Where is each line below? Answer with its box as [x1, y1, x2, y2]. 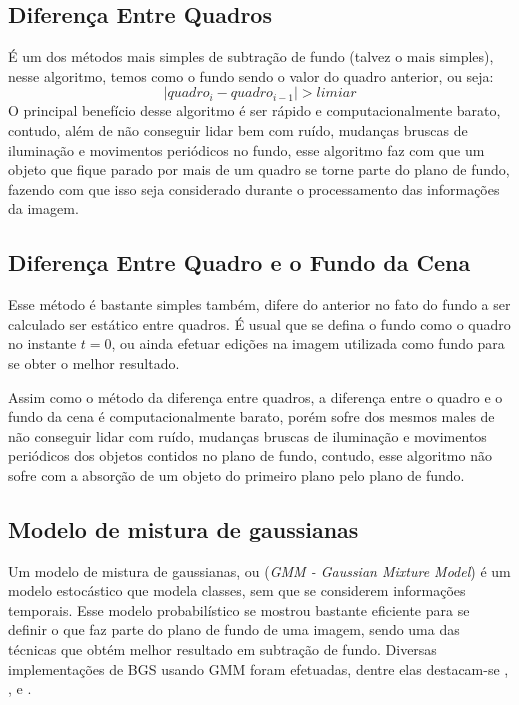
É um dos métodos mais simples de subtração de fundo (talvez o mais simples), [8, 46, 494, 67]
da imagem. [8, 198, 79, 219]
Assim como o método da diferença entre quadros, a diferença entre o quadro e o [8, 386, 503, 407]
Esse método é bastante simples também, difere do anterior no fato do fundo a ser [8, 294, 511, 315]
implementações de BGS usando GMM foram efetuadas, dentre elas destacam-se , [8, 658, 509, 679]
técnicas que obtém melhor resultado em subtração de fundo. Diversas [8, 639, 437, 660]
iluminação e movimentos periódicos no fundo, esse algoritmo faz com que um [8, 139, 485, 160]
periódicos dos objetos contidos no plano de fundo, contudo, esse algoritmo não [8, 445, 492, 466]
